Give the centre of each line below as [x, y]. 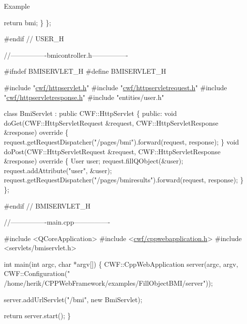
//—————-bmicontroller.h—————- [66, 55]
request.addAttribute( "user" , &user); [58, 170]
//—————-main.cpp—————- [57, 222]
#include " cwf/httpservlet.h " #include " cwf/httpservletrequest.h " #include [116, 87]
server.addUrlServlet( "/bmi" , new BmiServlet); [73, 299]
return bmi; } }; [28, 22]
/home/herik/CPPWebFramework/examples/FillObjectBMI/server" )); [108, 283]
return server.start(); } [38, 316]
